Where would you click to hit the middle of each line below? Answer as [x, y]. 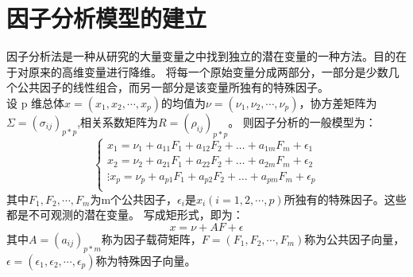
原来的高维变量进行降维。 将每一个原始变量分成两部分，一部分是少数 [208, 71]
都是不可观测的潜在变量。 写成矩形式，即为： [125, 215]
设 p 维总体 [36, 102]
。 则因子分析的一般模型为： [302, 121]
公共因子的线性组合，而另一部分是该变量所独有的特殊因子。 [173, 87]
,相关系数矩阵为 [118, 121]
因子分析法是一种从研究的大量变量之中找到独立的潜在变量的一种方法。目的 [201, 56]
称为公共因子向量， [355, 238]
